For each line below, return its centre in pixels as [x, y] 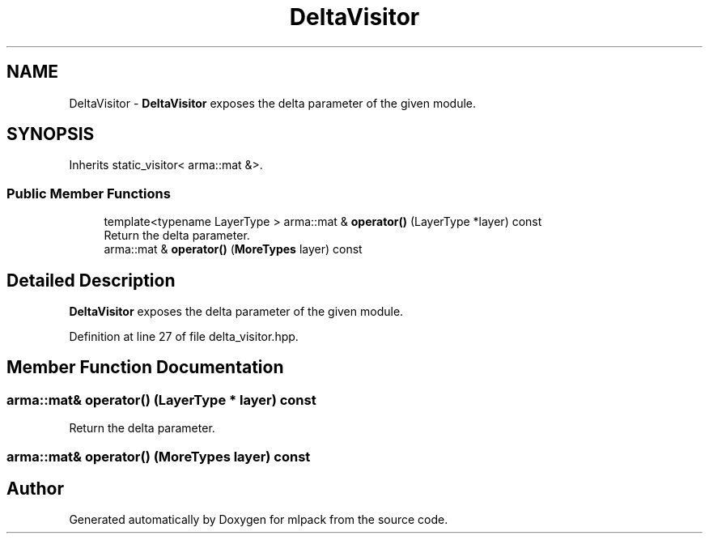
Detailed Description [91, 280]
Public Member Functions [89, 193]
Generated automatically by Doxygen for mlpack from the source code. [259, 520]
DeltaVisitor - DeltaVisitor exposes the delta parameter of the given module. [273, 103]
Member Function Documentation [145, 368]
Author [35, 489]
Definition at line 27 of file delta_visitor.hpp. [184, 337]
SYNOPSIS [51, 134]
